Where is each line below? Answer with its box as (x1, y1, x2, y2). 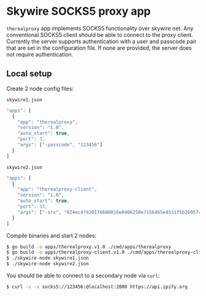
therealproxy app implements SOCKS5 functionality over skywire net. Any (6, 25, 194, 32)
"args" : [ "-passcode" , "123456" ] (17, 142, 103, 148)
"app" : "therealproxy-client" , (17, 186, 97, 193)
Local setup (6, 69, 52, 79)
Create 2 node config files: (6, 85, 74, 92)
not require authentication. (6, 50, 74, 58)
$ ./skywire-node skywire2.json (6, 261, 89, 267)
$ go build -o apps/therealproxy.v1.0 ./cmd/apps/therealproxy (6, 244, 172, 250)
